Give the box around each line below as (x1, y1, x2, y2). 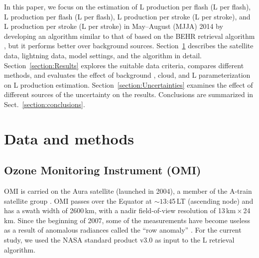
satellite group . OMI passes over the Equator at (4, 195, 152, 206)
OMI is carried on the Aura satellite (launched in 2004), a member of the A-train (4, 186, 252, 196)
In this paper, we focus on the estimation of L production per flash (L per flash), (4, 1, 251, 11)
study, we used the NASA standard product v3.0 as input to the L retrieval (4, 235, 235, 245)
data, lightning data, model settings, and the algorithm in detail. (4, 50, 202, 60)
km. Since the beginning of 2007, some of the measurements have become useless (4, 215, 250, 225)
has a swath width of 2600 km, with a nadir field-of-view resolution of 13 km (4, 205, 236, 216)
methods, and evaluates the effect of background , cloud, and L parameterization (4, 70, 251, 80)
